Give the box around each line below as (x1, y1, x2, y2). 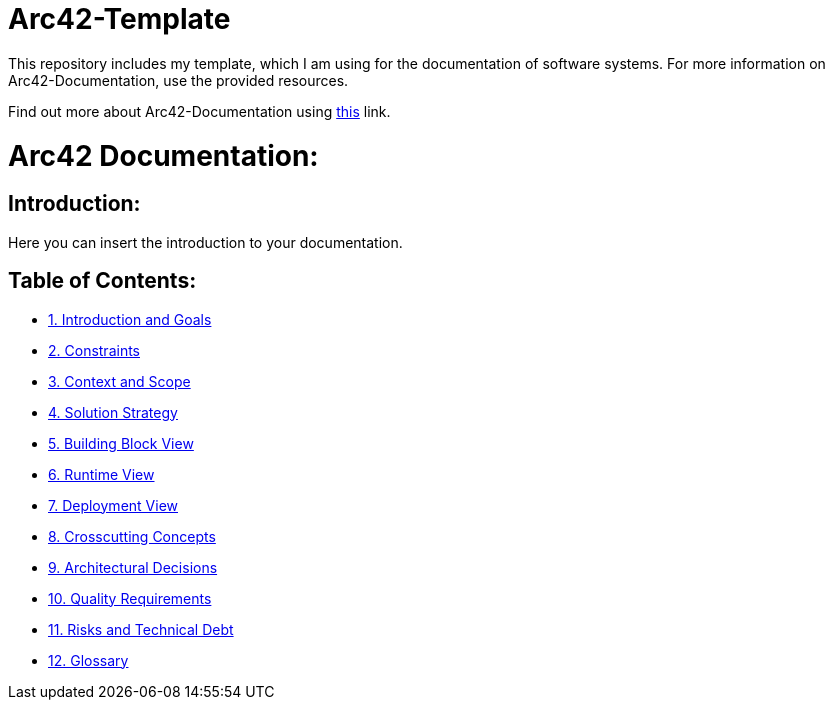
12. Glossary (48, 651, 129, 669)
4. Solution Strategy (48, 403, 178, 421)
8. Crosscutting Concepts (48, 527, 216, 545)
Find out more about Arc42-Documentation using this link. (8, 102, 391, 120)
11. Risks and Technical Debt (48, 620, 234, 638)
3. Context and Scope (48, 372, 191, 390)
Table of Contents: (8, 268, 197, 294)
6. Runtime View (48, 465, 155, 483)
